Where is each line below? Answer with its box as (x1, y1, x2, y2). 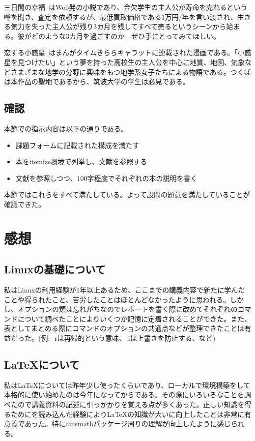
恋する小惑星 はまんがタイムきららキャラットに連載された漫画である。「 (4, 47, 238, 58)
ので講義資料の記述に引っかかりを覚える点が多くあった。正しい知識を (17, 399, 245, 410)
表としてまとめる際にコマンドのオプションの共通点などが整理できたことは (4, 323, 244, 333)
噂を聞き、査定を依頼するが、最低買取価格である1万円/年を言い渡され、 (4, 11, 237, 22)
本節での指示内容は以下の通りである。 (4, 123, 128, 133)
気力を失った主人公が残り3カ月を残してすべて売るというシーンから (10, 21, 227, 31)
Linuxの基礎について (4, 262, 106, 277)
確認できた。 (4, 199, 45, 209)
